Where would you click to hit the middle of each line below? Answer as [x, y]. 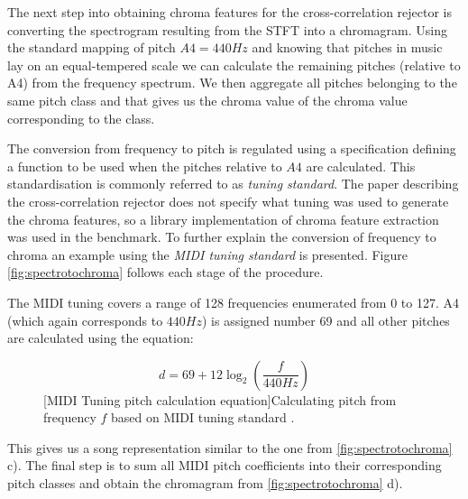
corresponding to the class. [81, 118]
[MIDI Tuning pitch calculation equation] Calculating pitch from [220, 399]
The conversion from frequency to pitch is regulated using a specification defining [232, 148]
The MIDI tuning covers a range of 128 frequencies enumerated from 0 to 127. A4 [234, 302]
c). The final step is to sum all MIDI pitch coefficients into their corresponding [225, 465]
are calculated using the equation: [101, 338]
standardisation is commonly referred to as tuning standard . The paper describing [233, 184]
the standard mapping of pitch [92, 47]
